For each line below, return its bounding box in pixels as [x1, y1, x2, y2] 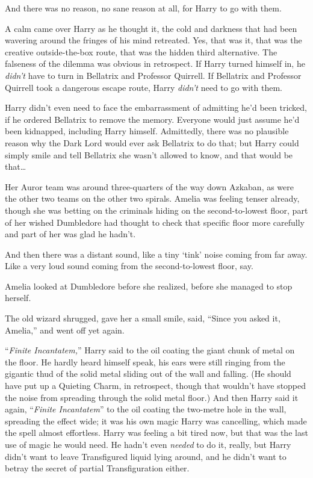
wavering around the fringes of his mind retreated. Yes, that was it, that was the [5, 34, 302, 46]
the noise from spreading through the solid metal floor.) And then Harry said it [5, 391, 299, 403]
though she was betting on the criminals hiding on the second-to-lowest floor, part [5, 203, 308, 216]
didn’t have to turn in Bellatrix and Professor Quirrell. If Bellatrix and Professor [5, 69, 302, 81]
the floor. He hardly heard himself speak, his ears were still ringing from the [5, 355, 285, 368]
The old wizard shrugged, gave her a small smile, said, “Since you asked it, [5, 312, 280, 324]
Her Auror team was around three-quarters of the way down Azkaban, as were [5, 180, 294, 193]
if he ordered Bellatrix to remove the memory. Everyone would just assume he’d [5, 113, 300, 125]
